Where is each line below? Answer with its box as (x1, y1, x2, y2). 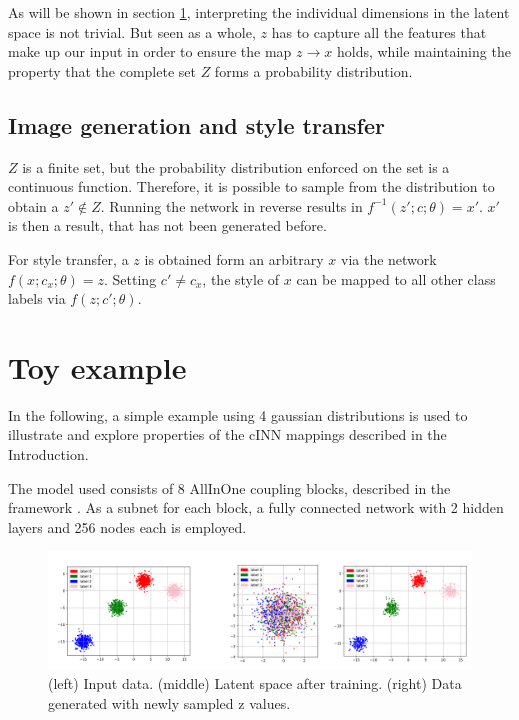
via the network (340, 248, 437, 269)
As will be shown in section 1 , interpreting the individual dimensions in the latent (8, 2, 510, 22)
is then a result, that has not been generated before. (8, 215, 327, 236)
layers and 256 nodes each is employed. (8, 516, 247, 537)
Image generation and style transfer (8, 109, 385, 140)
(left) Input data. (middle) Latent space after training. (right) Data (48, 673, 462, 694)
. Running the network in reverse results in (100, 195, 363, 216)
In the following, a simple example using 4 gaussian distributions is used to (8, 404, 468, 425)
